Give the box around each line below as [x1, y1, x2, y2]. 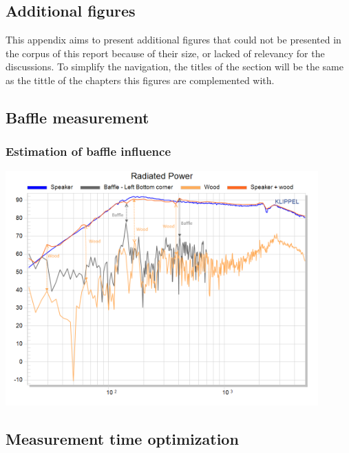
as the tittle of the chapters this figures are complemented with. [6, 72, 275, 87]
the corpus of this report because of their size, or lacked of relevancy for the [6, 46, 325, 60]
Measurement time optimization [6, 427, 239, 449]
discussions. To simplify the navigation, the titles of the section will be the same [6, 59, 343, 74]
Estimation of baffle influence [6, 143, 171, 160]
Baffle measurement [6, 106, 149, 128]
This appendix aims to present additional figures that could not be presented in [6, 32, 341, 47]
